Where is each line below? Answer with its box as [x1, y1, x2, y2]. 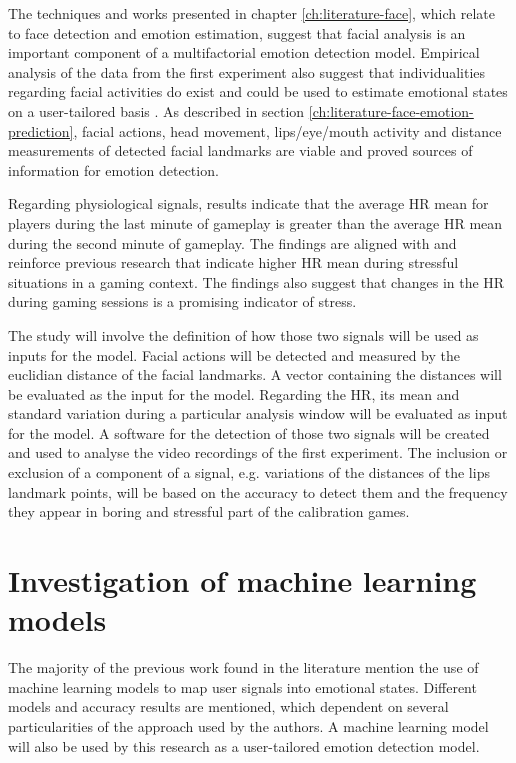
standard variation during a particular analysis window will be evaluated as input [8, 403, 508, 424]
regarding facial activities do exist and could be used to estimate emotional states [8, 81, 508, 102]
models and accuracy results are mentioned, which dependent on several [8, 696, 449, 717]
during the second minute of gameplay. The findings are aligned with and [8, 232, 457, 253]
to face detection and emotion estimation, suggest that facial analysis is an [8, 22, 466, 43]
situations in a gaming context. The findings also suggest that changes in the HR [8, 271, 505, 292]
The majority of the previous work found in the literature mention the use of [8, 657, 479, 678]
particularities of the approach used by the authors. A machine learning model [8, 715, 489, 736]
